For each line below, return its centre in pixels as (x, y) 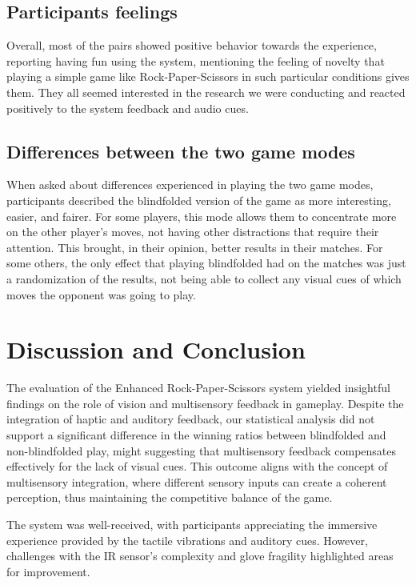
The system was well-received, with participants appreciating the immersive (192, 524)
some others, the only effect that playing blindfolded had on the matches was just (206, 263)
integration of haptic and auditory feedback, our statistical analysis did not (191, 419)
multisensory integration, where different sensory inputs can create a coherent (197, 481)
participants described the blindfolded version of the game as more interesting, (199, 200)
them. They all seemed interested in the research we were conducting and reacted (206, 92)
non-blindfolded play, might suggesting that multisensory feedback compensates (202, 450)
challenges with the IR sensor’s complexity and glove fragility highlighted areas (200, 556)
